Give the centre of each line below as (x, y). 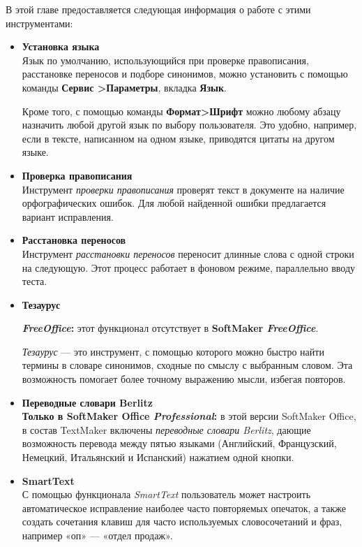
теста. (35, 281)
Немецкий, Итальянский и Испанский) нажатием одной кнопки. (158, 457)
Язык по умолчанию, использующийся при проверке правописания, (165, 60)
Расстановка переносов (74, 240)
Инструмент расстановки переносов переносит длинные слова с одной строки (188, 253)
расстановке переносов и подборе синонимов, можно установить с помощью (185, 74)
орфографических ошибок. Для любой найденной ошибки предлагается (174, 203)
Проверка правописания (77, 175)
